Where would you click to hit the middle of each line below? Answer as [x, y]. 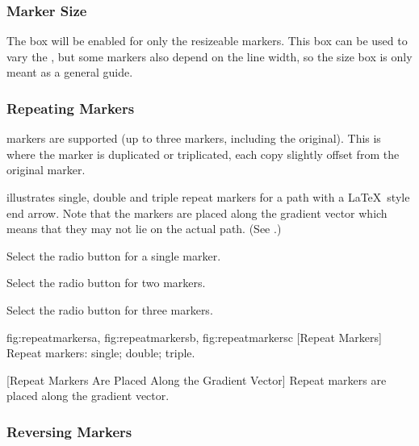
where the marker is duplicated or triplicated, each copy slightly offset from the [203, 154]
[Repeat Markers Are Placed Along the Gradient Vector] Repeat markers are [197, 379]
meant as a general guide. [70, 72]
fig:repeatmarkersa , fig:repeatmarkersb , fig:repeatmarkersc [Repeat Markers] [194, 337]
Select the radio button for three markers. [110, 309]
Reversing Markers [69, 431]
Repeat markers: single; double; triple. [101, 353]
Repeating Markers [71, 108]
